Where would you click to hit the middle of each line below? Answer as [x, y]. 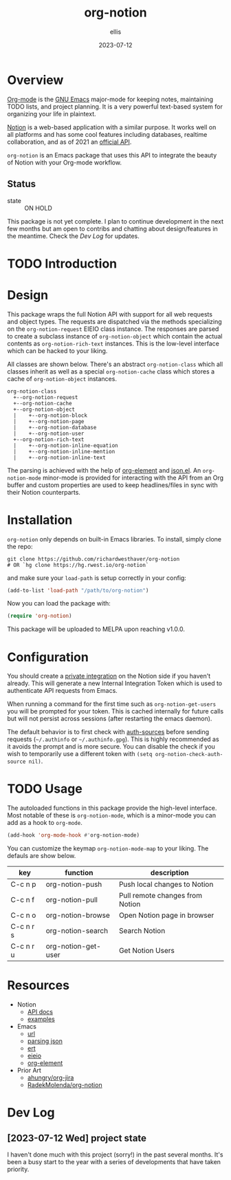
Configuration [48, 657]
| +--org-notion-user [49, 433]
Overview [35, 80]
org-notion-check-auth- [189, 755]
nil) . [36, 761]
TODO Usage [45, 789]
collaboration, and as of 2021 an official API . [69, 142]
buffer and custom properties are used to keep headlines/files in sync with [112, 485]
